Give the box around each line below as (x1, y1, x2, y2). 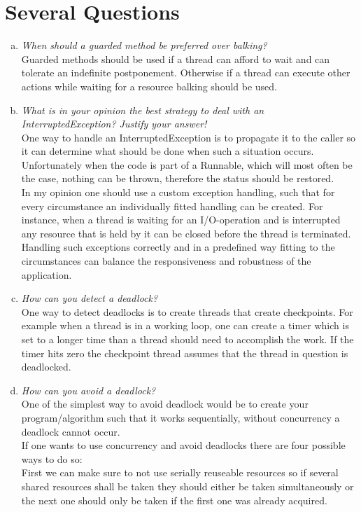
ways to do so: (21, 451, 83, 466)
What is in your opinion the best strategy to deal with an (21, 102, 264, 117)
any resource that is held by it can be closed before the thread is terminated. (21, 226, 351, 240)
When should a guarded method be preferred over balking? (21, 38, 267, 53)
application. (21, 267, 72, 282)
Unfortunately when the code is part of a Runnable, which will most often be (21, 157, 353, 172)
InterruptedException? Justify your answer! (21, 116, 207, 131)
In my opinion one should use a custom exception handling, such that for (21, 185, 335, 200)
